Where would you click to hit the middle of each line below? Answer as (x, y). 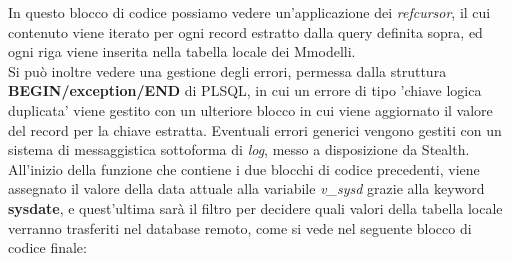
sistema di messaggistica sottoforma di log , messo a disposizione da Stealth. (239, 149)
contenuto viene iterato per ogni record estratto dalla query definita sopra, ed (245, 31)
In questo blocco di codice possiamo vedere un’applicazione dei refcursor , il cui (249, 12)
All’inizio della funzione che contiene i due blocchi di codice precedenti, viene (244, 168)
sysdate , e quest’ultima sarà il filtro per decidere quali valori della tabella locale (255, 207)
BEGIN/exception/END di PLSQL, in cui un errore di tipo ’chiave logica (245, 90)
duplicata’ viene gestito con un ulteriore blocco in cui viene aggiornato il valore (250, 109)
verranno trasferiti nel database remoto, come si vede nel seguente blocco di (240, 227)
